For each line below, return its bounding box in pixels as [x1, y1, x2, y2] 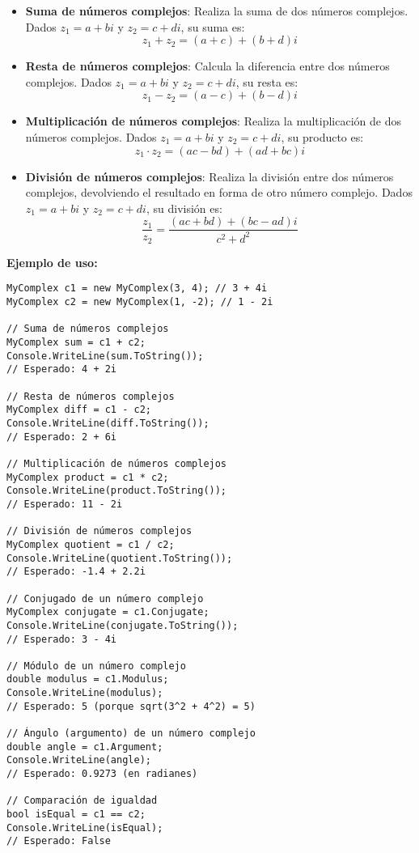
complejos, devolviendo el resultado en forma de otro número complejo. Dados [25, 184, 413, 201]
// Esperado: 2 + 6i [6, 431, 117, 443]
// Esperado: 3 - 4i [6, 633, 117, 645]
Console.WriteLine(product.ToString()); [6, 485, 227, 497]
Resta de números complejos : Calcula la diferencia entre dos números [25, 57, 390, 74]
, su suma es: [180, 18, 245, 35]
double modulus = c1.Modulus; [6, 673, 169, 685]
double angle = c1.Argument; [6, 741, 163, 753]
